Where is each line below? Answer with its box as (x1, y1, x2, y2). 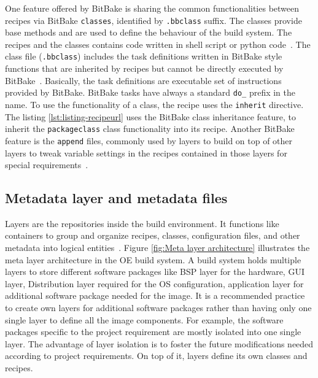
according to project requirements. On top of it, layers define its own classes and (5, 349, 308, 362)
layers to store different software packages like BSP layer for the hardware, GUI (5, 265, 304, 278)
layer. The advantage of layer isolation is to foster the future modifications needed (5, 337, 314, 350)
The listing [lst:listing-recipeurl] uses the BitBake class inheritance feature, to (5, 110, 296, 123)
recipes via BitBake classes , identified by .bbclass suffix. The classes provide (5, 13, 302, 26)
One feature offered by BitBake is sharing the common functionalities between (5, 2, 300, 14)
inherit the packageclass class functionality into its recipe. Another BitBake (5, 122, 295, 135)
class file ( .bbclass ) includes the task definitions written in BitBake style (5, 50, 282, 63)
